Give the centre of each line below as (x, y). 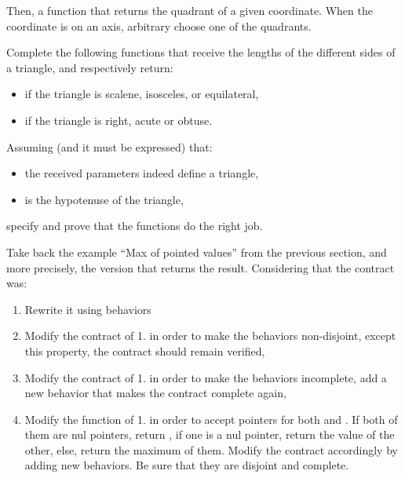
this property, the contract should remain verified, (145, 350)
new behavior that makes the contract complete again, (155, 393)
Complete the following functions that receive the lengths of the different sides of (201, 52)
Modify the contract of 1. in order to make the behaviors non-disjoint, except (210, 336)
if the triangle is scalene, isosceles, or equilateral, (142, 94)
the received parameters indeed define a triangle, (142, 173)
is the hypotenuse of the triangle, (104, 199)
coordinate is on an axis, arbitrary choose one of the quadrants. (159, 26)
